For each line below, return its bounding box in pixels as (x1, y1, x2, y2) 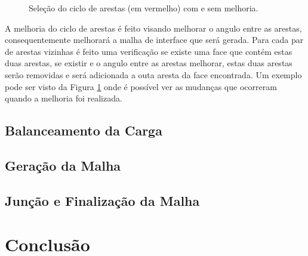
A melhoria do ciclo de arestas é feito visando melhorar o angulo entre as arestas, (5, 21, 302, 34)
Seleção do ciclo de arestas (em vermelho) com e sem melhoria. (29, 2, 258, 14)
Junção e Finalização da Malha (5, 191, 200, 209)
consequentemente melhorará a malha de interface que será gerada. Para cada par (5, 33, 304, 46)
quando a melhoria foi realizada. (5, 92, 122, 104)
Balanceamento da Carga (5, 121, 162, 140)
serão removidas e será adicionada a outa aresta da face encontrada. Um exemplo (5, 68, 302, 81)
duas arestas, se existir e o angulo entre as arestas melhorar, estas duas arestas (5, 57, 292, 69)
